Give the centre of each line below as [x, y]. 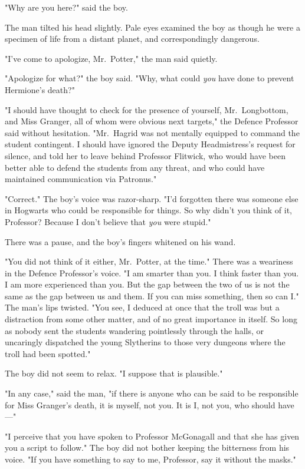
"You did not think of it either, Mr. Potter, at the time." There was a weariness [149, 261]
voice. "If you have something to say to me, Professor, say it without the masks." [150, 459]
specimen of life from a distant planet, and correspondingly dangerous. [132, 39]
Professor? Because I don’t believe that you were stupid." [108, 221]
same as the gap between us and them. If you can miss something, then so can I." [152, 295]
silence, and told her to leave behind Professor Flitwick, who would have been [145, 155]
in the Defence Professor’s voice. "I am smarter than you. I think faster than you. [152, 273]
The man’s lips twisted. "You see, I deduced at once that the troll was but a [142, 307]
